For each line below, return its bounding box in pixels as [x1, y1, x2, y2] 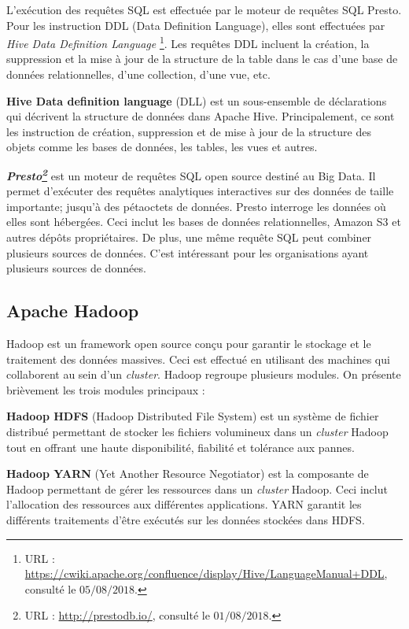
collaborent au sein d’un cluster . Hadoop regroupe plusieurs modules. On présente [6, 366, 401, 383]
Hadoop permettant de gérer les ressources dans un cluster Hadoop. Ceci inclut [6, 480, 388, 497]
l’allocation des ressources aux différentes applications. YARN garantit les [6, 496, 362, 512]
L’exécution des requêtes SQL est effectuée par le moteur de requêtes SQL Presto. [6, 2, 402, 17]
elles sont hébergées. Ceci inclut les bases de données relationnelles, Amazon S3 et [6, 213, 401, 230]
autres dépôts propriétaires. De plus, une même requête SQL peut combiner [6, 229, 372, 246]
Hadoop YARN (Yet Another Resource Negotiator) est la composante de [6, 465, 369, 482]
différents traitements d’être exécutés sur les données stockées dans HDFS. [6, 511, 365, 527]
